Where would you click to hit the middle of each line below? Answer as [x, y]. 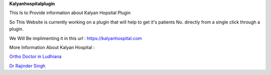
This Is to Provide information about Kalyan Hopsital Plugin [70, 13]
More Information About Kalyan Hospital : [52, 47]
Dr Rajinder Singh [27, 65]
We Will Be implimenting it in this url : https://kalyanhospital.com [76, 38]
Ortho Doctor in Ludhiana [35, 56]
